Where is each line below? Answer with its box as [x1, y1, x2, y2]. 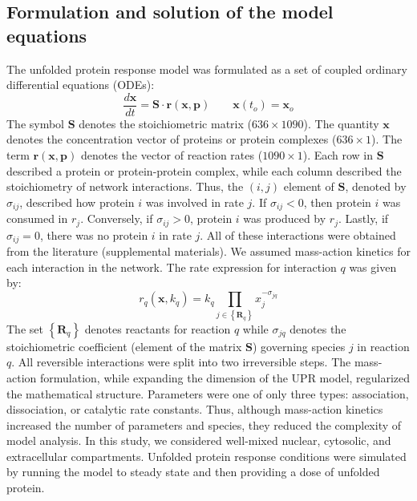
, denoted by [345, 178, 407, 195]
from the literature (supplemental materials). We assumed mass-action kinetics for [6, 243, 411, 260]
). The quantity [303, 115, 379, 131]
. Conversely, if [80, 210, 153, 227]
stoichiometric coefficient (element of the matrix [6, 337, 242, 354]
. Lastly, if [338, 210, 389, 227]
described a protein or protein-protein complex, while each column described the [6, 162, 402, 179]
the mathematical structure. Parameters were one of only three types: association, [6, 385, 409, 402]
